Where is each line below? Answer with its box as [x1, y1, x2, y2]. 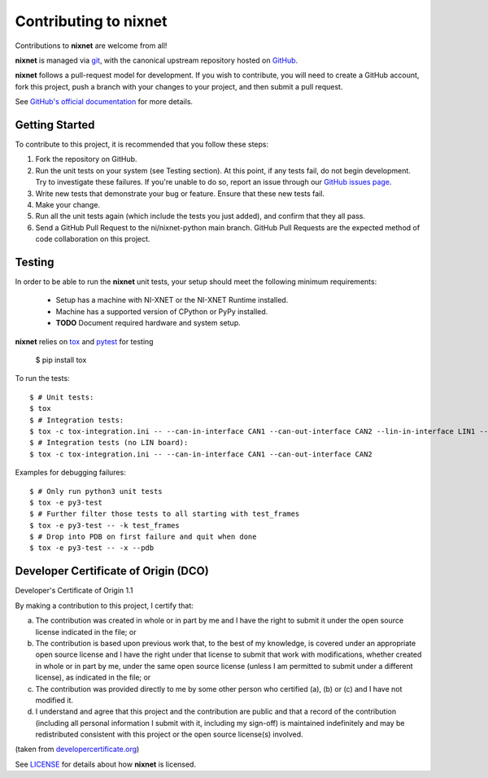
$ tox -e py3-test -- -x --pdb [29, 544, 155, 553]
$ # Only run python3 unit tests [29, 487, 163, 496]
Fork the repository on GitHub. [35, 155, 137, 164]
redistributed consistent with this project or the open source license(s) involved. [35, 729, 304, 740]
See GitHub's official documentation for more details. [15, 97, 194, 107]
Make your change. [35, 199, 101, 209]
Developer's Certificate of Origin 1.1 [15, 586, 133, 596]
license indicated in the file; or [35, 627, 137, 636]
